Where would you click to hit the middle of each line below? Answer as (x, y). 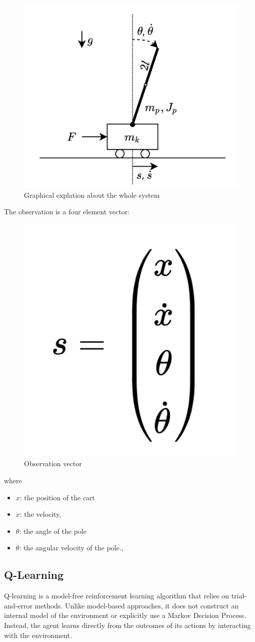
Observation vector (53, 463)
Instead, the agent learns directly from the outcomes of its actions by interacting (127, 625)
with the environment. (38, 635)
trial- (239, 596)
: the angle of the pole (53, 531)
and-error (18, 605)
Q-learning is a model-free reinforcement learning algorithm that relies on (116, 596)
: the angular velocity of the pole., (71, 548)
